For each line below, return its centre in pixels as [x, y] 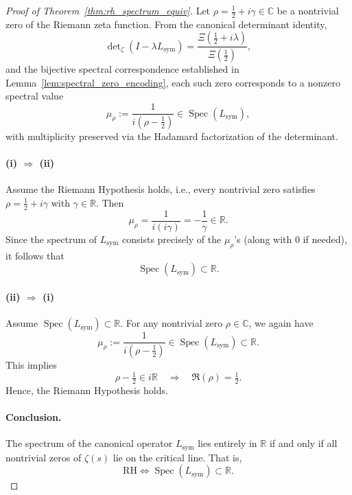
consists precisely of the [172, 239]
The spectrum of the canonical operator [89, 443]
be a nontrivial [308, 10]
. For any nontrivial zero [172, 323]
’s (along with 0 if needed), [291, 239]
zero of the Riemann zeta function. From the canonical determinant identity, [166, 24]
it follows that [35, 255]
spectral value [35, 96]
